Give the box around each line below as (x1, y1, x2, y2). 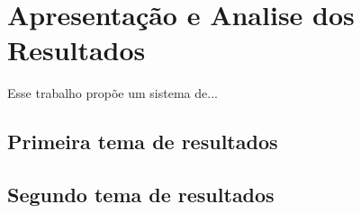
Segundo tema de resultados (7, 181, 275, 209)
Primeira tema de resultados (7, 128, 278, 155)
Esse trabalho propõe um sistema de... (7, 84, 218, 102)
